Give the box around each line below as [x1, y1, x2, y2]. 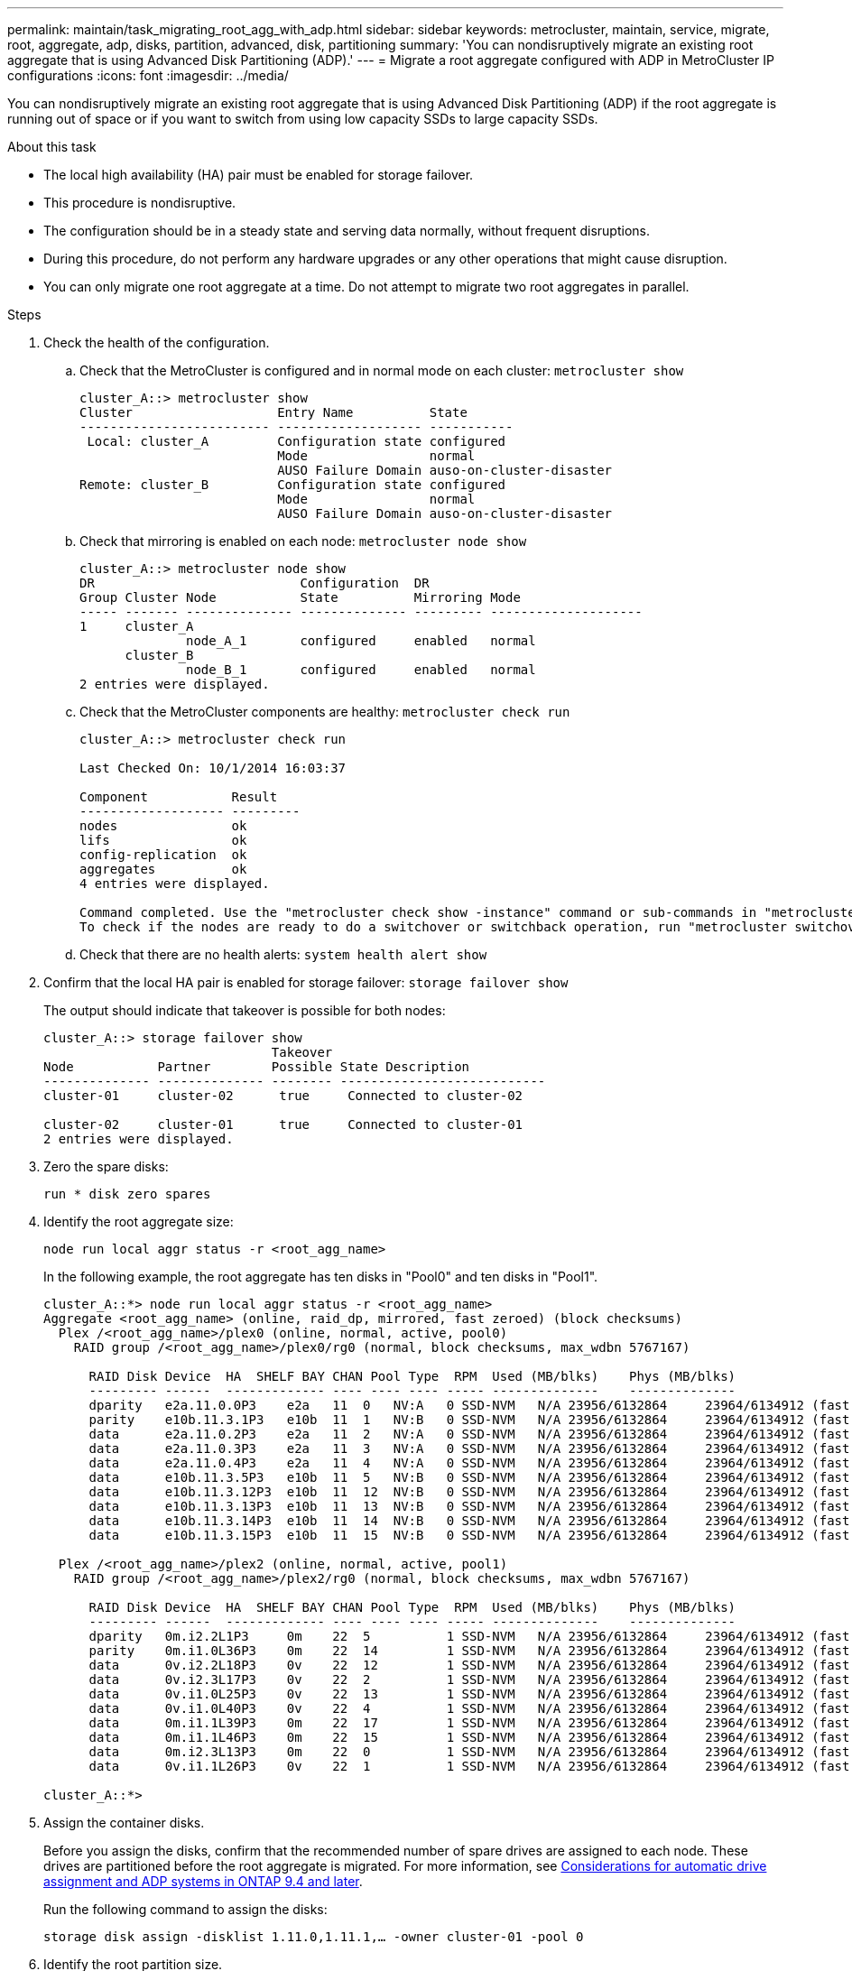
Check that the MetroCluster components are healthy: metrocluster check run [79, 704, 570, 719]
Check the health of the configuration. [43, 335, 270, 350]
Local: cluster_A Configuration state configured [87, 434, 506, 449]
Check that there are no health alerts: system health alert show [79, 947, 487, 962]
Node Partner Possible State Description [43, 1060, 470, 1074]
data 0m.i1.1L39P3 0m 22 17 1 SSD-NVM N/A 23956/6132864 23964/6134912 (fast [88, 1716, 850, 1730]
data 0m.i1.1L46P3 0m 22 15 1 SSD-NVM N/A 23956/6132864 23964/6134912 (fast [88, 1730, 850, 1744]
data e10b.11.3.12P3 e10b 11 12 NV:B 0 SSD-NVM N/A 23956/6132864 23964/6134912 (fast [88, 1485, 850, 1499]
